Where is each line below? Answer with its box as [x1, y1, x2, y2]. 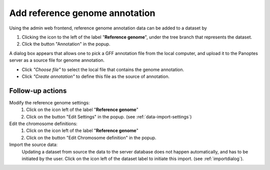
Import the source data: [9, 141, 58, 147]
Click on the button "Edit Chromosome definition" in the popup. [26, 134, 156, 140]
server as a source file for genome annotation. [9, 57, 105, 63]
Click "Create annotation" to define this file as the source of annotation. [21, 73, 170, 79]
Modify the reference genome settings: [9, 99, 90, 105]
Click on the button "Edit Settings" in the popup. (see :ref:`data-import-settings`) [26, 113, 192, 119]
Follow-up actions [9, 86, 67, 95]
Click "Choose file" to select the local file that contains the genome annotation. [21, 66, 184, 72]
